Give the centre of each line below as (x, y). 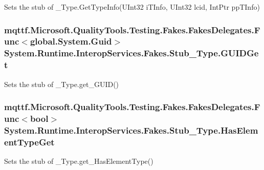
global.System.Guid (71, 41)
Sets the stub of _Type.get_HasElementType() (79, 161)
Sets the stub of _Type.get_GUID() (62, 84)
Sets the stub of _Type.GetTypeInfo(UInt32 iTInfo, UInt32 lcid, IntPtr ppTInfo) (132, 7)
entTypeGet (29, 142)
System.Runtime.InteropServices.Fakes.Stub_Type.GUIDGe (131, 53)
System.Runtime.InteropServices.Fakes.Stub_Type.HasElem (131, 130)
